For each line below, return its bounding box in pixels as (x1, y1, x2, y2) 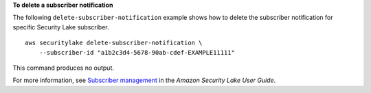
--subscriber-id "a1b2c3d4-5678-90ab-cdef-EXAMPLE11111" (38, 49, 235, 56)
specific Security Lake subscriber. (12, 23, 109, 31)
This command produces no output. (12, 64, 115, 72)
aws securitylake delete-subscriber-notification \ (25, 39, 203, 47)
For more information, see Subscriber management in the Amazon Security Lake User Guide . (12, 76, 276, 85)
